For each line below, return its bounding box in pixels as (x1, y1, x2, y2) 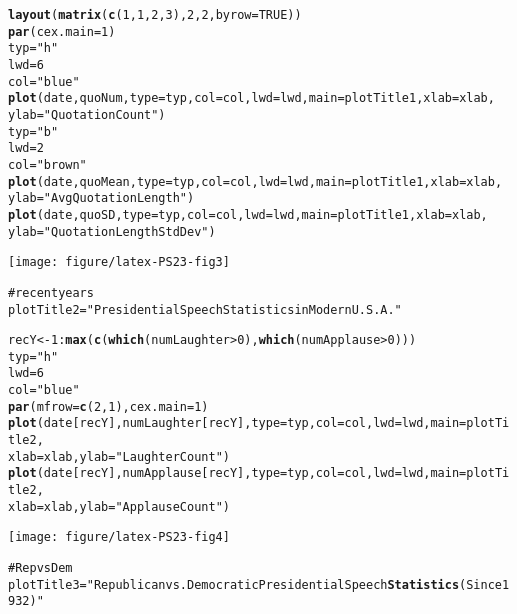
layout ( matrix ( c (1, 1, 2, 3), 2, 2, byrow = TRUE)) (8, 8, 302, 22)
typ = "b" (8, 124, 59, 139)
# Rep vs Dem (8, 561, 73, 576)
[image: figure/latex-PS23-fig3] (8, 255, 230, 270)
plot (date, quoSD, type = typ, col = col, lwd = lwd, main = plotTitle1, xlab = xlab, (8, 207, 488, 222)
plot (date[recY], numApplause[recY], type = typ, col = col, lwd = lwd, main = (8, 466, 467, 481)
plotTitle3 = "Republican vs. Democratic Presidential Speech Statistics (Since (8, 577, 502, 592)
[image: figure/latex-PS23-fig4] (8, 530, 230, 545)
